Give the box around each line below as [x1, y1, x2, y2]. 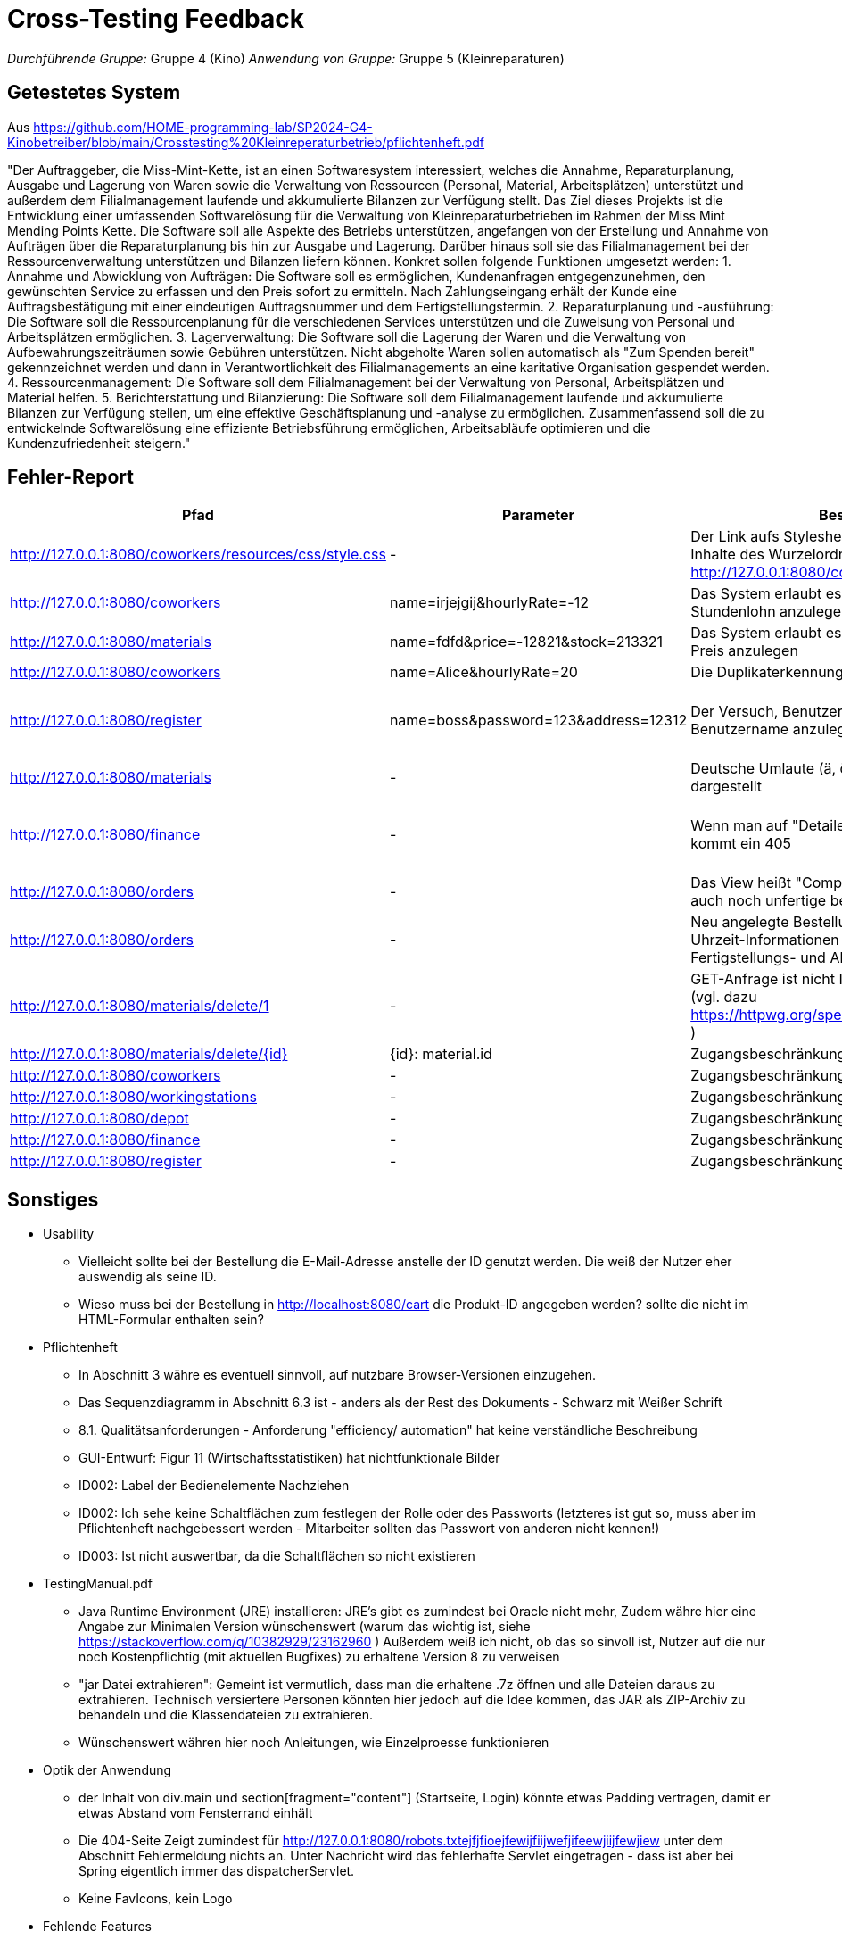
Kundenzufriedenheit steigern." [7, 435, 191, 451]
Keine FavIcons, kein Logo [78, 1891, 233, 1907]
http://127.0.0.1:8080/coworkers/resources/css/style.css [10, 545, 386, 564]
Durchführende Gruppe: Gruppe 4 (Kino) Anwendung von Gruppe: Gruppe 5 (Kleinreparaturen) [7, 50, 565, 66]
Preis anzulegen [690, 642, 798, 660]
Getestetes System [7, 81, 181, 104]
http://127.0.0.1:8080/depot [10, 1109, 189, 1128]
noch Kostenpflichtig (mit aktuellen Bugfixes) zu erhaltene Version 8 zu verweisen [78, 1649, 560, 1665]
